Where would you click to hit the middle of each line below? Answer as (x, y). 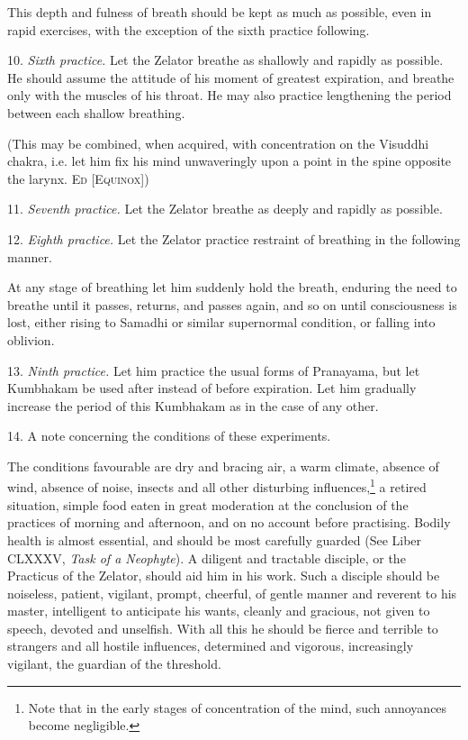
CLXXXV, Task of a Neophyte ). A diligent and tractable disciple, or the (207, 557)
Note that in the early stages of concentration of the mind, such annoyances (238, 707)
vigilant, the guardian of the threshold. (114, 664)
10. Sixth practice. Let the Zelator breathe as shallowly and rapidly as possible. (225, 60)
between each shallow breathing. (96, 112)
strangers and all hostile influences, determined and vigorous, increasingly (211, 646)
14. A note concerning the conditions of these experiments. (169, 436)
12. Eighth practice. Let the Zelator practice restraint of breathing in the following (234, 238)
